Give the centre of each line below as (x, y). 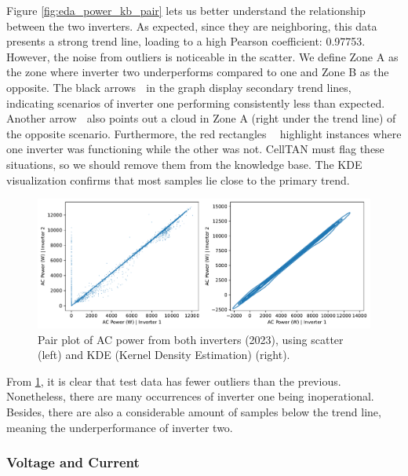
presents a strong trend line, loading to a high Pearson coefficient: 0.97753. (186, 41)
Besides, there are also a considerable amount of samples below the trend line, (194, 412)
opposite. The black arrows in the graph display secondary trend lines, (179, 87)
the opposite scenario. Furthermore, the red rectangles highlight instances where (204, 133)
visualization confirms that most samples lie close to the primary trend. (178, 179)
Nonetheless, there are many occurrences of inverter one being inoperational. (190, 396)
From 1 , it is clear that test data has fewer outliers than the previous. (174, 381)
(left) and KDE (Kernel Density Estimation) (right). (164, 355)
